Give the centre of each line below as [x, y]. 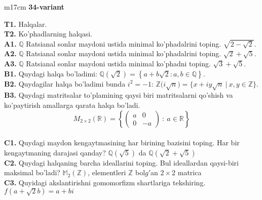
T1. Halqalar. [26, 24]
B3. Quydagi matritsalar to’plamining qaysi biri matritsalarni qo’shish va [119, 95]
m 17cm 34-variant [34, 7]
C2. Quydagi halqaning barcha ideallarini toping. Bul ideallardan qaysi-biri [121, 162]
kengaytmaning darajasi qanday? [55, 152]
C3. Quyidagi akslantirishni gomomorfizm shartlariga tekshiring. [105, 182]
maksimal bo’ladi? [32, 172]
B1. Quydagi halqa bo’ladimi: [51, 73]
